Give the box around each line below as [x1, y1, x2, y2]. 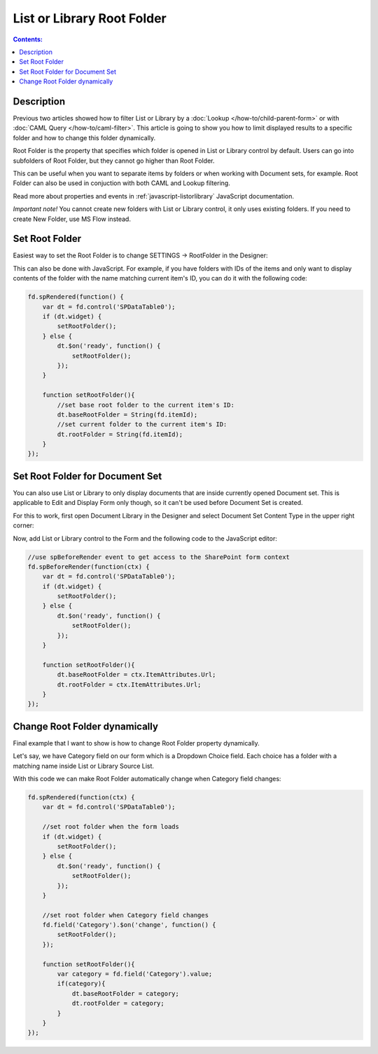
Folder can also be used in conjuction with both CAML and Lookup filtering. [13, 179, 230, 187]
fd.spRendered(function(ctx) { [27, 793, 136, 802]
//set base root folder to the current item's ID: [57, 400, 234, 409]
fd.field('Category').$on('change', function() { [42, 921, 216, 929]
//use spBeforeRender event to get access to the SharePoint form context [27, 553, 290, 561]
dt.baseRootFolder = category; [71, 989, 180, 997]
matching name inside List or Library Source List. [13, 762, 154, 770]
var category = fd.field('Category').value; [57, 970, 213, 978]
